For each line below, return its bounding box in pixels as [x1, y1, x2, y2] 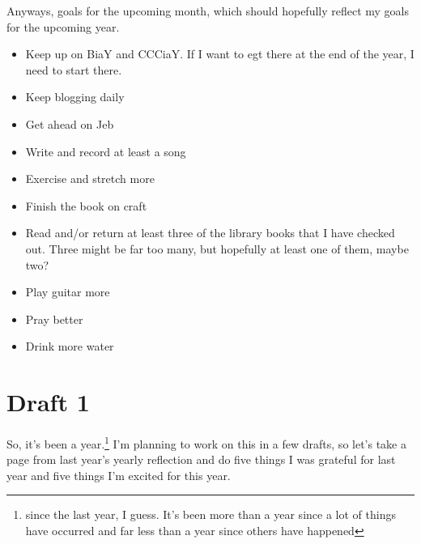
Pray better [25, 310, 83, 327]
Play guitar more [25, 283, 110, 300]
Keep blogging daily [25, 88, 125, 105]
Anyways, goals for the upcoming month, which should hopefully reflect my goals [6, 2, 410, 19]
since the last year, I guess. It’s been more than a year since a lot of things [25, 506, 396, 523]
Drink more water [25, 338, 114, 355]
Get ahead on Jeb [25, 115, 114, 132]
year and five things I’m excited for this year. [6, 466, 231, 483]
